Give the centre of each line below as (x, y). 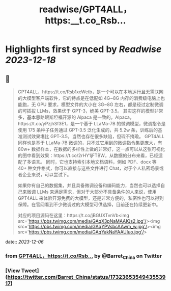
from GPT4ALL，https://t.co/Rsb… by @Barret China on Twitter (83, 256)
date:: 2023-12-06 (25, 242)
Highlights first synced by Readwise (83, 49)
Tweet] (30, 271)
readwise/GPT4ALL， (85, 9)
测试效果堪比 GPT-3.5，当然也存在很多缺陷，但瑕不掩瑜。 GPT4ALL (93, 136)
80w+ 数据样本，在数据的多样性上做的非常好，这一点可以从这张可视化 (91, 149)
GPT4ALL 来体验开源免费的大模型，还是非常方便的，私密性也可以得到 (91, 198)
